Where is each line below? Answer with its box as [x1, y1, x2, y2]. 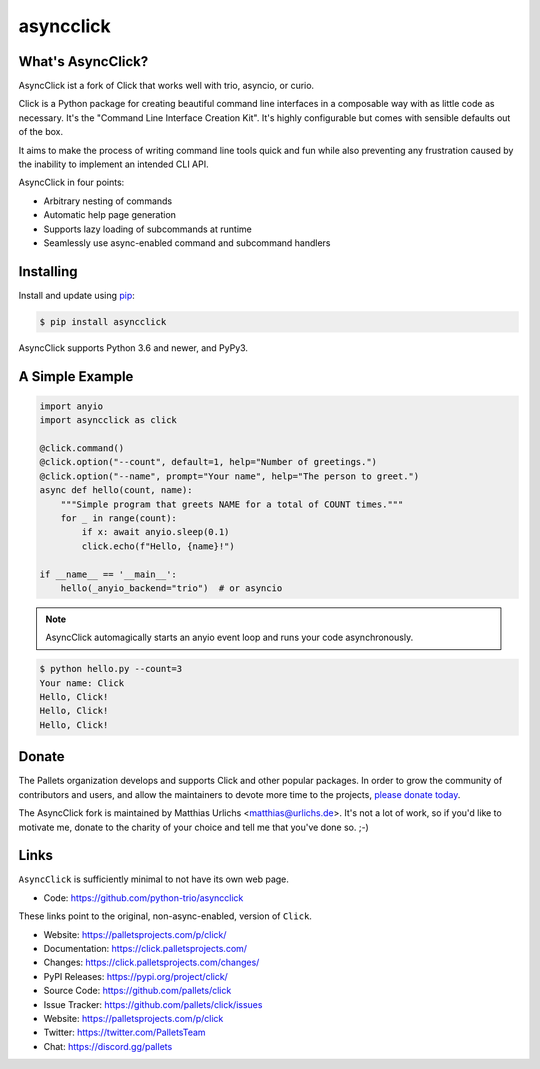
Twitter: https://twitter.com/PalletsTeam [43, 1026, 206, 1039]
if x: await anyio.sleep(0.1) [81, 526, 230, 538]
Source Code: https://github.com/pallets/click [43, 985, 232, 997]
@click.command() [39, 443, 125, 454]
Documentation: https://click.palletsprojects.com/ [43, 942, 248, 954]
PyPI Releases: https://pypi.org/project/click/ [43, 970, 229, 982]
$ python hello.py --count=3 [39, 663, 183, 675]
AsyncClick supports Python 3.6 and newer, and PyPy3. [18, 341, 249, 354]
